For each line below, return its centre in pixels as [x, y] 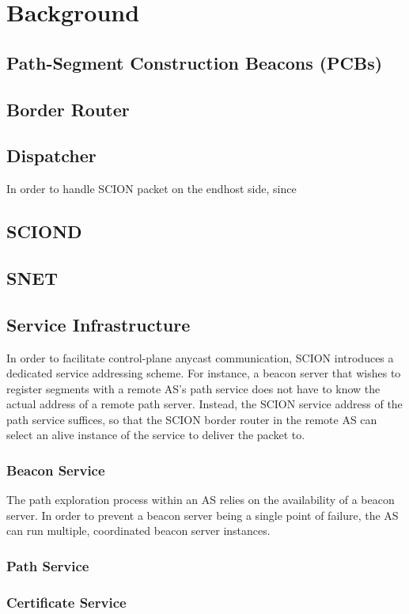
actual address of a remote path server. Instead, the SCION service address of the [204, 404]
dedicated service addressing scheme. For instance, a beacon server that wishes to [204, 373]
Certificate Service [66, 602]
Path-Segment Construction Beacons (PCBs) [195, 62]
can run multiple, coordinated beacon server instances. [138, 531]
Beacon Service [56, 470]
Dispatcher [51, 155]
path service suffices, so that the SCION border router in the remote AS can [192, 419]
